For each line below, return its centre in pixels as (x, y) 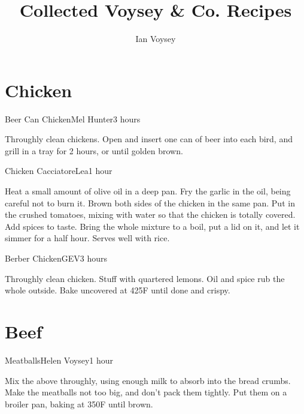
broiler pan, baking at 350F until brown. (79, 403)
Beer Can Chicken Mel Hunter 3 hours (73, 118)
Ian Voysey (156, 39)
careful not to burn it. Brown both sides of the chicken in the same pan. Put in (150, 202)
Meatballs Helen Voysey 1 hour (59, 360)
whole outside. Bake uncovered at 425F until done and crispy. (118, 290)
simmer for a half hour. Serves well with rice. (87, 238)
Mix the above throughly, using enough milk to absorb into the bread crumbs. (148, 380)
